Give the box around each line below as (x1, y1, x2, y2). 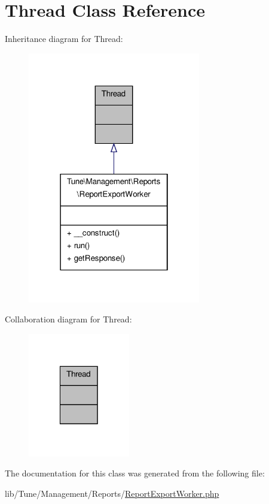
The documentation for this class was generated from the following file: (5, 467, 265, 479)
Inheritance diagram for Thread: (5, 32, 123, 45)
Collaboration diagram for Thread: (5, 313, 132, 325)
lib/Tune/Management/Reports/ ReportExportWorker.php (5, 487, 219, 499)
